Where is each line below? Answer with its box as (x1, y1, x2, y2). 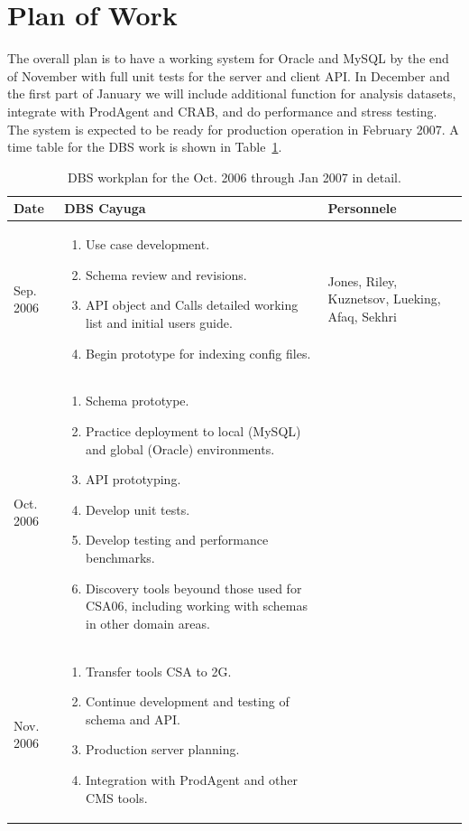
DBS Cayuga (64, 199, 146, 218)
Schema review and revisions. (86, 265, 247, 284)
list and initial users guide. (86, 313, 233, 331)
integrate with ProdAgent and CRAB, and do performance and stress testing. (7, 101, 437, 120)
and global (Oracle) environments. (86, 439, 275, 458)
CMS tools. (86, 788, 148, 807)
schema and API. (86, 709, 180, 728)
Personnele (327, 199, 397, 218)
